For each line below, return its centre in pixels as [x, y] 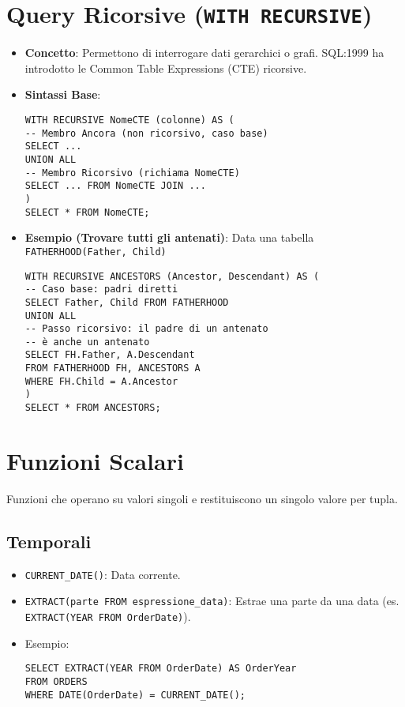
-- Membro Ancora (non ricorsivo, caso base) [146, 133]
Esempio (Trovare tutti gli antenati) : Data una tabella [169, 237]
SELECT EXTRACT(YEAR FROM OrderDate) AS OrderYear [161, 669]
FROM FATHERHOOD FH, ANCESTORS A [112, 369]
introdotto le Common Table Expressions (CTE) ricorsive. [166, 68]
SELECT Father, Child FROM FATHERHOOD [127, 302]
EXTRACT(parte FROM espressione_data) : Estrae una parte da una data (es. [212, 601]
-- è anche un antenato [87, 342]
